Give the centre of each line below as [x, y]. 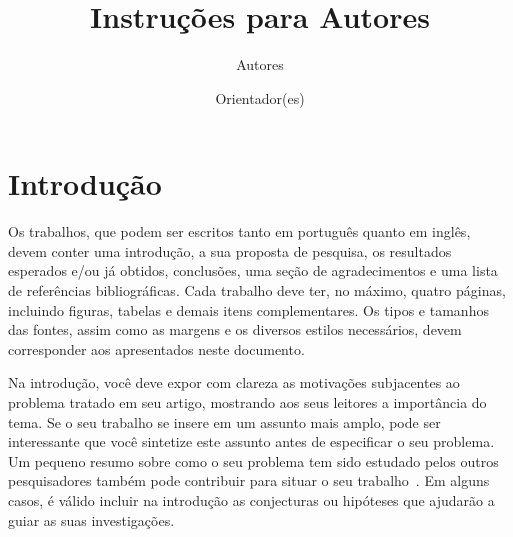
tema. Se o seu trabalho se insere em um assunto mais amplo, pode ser [224, 421]
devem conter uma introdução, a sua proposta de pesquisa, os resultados [230, 250]
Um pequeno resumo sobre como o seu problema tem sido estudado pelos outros [253, 460]
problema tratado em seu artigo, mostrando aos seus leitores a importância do [247, 402]
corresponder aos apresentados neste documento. [156, 348]
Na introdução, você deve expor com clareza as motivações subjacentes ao [234, 382]
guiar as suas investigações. [91, 519]
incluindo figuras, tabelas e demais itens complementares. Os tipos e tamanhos [248, 309]
